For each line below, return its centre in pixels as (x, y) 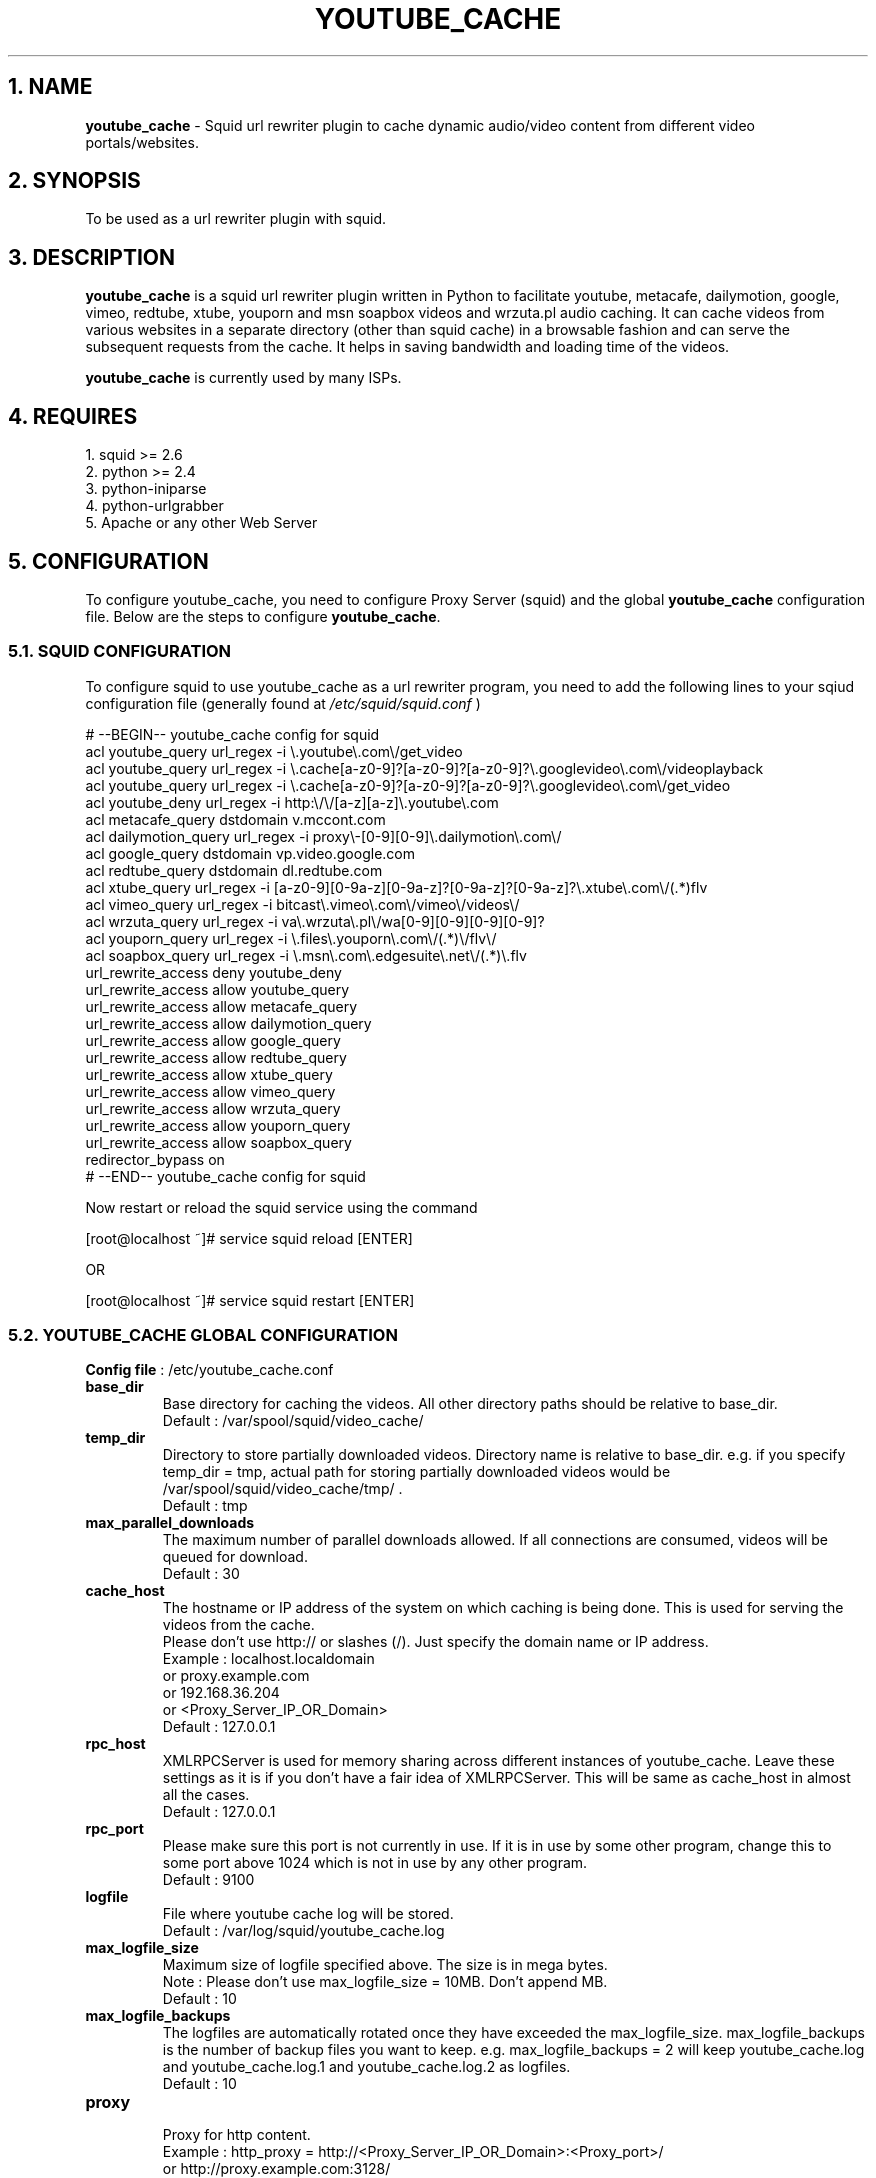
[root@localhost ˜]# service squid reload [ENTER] (249, 1238)
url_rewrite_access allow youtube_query (217, 989)
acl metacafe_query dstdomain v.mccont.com (235, 819)
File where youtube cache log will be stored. (308, 1914)
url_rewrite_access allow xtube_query (209, 1074)
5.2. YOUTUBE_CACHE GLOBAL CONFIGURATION (203, 1335)
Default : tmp (205, 1506)
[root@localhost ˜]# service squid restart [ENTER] (250, 1300)
